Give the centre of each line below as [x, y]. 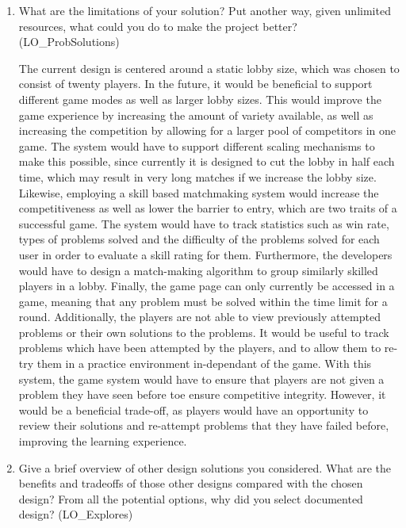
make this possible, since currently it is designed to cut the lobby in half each [207, 161]
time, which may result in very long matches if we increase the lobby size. [197, 176]
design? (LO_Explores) [76, 514]
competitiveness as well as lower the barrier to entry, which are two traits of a [208, 208]
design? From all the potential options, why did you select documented [191, 498]
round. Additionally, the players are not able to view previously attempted [199, 317]
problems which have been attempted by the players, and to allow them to [200, 348]
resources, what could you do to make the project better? [158, 26]
